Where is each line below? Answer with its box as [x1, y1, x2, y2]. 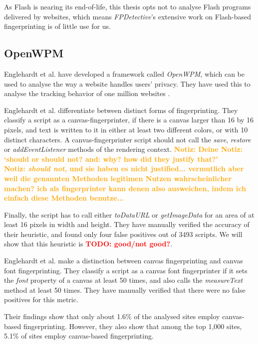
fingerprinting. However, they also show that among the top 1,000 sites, [23, 321, 242, 331]
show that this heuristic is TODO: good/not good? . [4, 238, 173, 249]
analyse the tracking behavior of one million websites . [4, 88, 170, 99]
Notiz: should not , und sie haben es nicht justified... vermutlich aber [4, 163, 244, 174]
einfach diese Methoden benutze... [4, 193, 124, 203]
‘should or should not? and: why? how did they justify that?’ [4, 153, 218, 164]
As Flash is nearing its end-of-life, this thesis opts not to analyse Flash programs [4, 1, 251, 11]
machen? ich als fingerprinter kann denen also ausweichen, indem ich [4, 183, 246, 193]
